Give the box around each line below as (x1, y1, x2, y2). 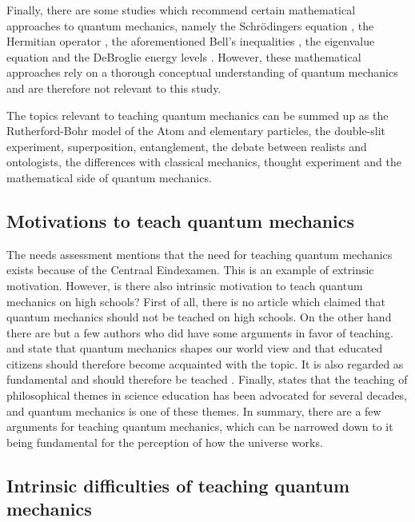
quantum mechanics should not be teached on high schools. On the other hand (6, 309, 392, 325)
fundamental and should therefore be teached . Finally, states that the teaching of (6, 371, 408, 388)
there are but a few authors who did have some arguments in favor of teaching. (6, 324, 393, 341)
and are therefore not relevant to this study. (6, 79, 221, 96)
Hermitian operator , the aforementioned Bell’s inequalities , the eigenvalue (6, 33, 375, 50)
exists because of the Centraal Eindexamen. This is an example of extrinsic (6, 261, 374, 278)
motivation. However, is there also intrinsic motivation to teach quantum (6, 277, 363, 293)
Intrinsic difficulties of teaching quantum (6, 472, 350, 497)
